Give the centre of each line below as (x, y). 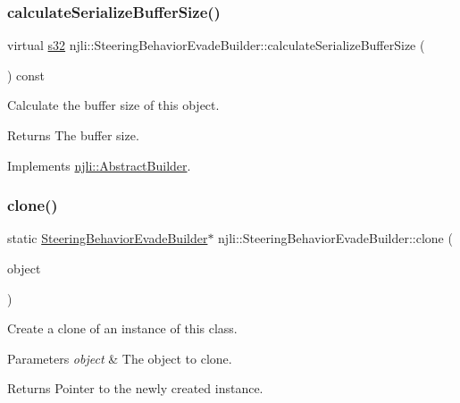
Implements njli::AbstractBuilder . (99, 165)
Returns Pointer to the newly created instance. (135, 388)
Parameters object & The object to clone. (120, 358)
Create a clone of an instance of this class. (122, 328)
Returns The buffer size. (73, 135)
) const (26, 75)
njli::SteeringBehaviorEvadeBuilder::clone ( (335, 238)
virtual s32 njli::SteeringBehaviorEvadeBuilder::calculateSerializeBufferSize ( (216, 45)
